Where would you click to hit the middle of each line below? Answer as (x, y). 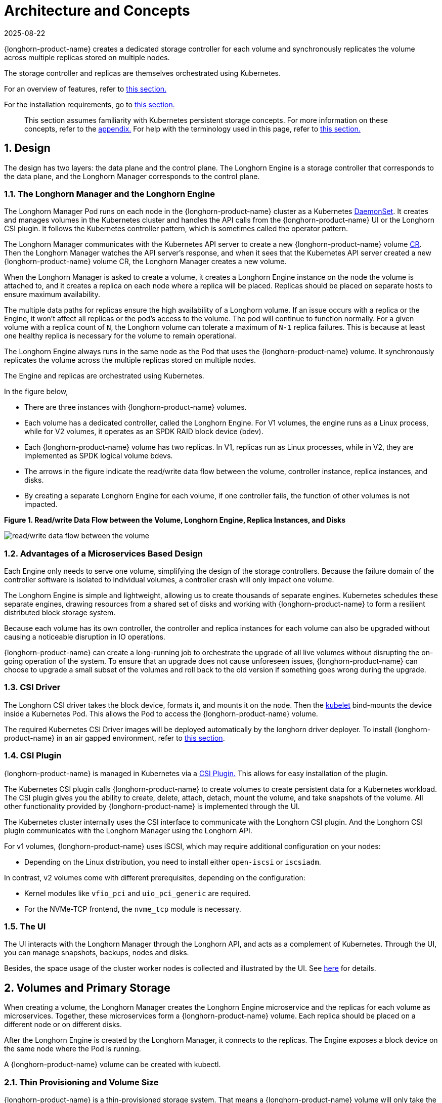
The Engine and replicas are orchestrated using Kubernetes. (104, 376)
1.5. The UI (25, 926)
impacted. (41, 504)
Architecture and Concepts (97, 11)
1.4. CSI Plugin (33, 756)
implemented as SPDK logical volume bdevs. (99, 456)
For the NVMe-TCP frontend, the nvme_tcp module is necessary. (133, 909)
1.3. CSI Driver (32, 687)
